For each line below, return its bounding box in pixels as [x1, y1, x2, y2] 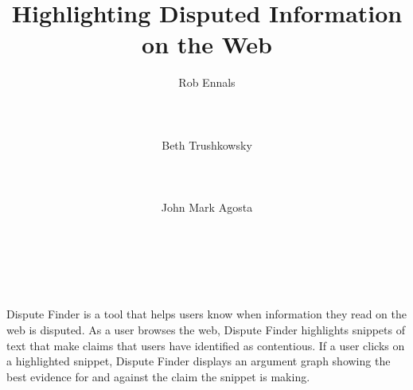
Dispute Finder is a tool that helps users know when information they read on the [6, 306, 407, 322]
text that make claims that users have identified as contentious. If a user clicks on [6, 337, 405, 353]
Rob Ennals [178, 74, 236, 91]
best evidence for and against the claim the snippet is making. [6, 368, 310, 384]
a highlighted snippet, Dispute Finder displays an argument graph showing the [6, 353, 391, 369]
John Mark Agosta [161, 199, 253, 216]
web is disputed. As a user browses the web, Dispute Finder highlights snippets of [6, 322, 405, 338]
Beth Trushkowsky [162, 136, 252, 153]
